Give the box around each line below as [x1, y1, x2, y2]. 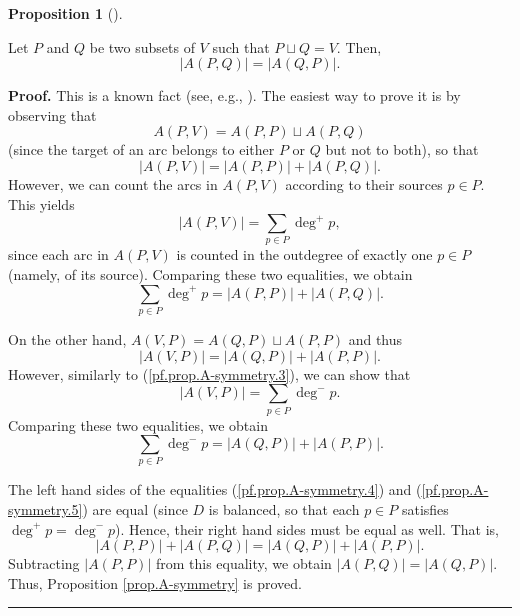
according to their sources [285, 173, 443, 194]
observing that [8, 104, 97, 125]
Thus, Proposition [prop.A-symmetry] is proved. [8, 572, 302, 593]
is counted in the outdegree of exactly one [176, 244, 433, 265]
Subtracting [8, 553, 80, 574]
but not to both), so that [325, 139, 479, 160]
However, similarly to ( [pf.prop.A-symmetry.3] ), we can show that [8, 363, 411, 384]
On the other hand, [8, 329, 127, 349]
